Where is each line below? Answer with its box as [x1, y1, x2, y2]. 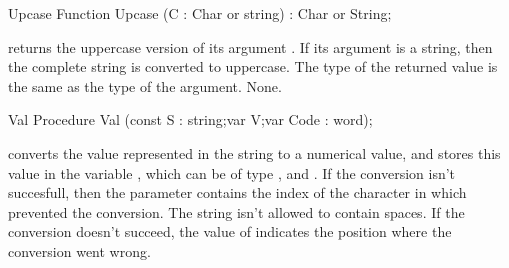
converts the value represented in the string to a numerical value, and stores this [8, 142, 501, 163]
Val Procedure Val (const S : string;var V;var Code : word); [8, 109, 373, 130]
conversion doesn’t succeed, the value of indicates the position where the [8, 221, 452, 242]
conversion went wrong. [8, 240, 151, 261]
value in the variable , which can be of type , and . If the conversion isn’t [8, 162, 456, 183]
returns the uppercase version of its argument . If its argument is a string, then [8, 36, 493, 57]
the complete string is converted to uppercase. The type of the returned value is [8, 56, 498, 77]
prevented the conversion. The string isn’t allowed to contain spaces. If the [8, 201, 465, 222]
